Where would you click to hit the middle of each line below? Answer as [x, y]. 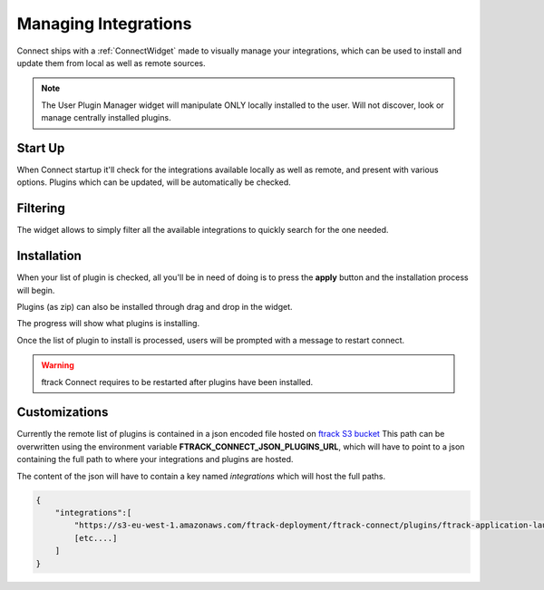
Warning [58, 365]
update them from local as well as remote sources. [111, 63]
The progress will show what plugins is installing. [108, 324]
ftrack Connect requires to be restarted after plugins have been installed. [177, 382]
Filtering [41, 208]
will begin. [36, 290]
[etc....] [96, 538]
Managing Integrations [104, 24]
